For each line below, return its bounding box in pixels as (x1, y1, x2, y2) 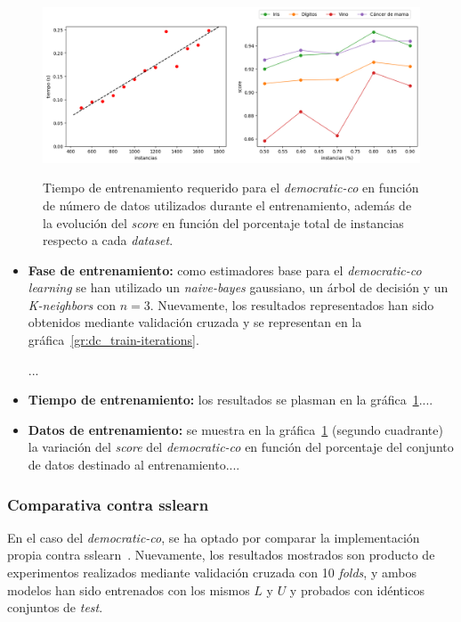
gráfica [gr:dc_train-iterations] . (28, 331, 199, 349)
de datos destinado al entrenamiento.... (28, 455, 240, 474)
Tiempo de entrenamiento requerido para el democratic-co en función (43, 178, 419, 197)
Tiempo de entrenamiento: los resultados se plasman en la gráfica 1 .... (28, 390, 433, 409)
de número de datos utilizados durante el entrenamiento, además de (43, 195, 412, 214)
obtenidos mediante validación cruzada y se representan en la (28, 313, 362, 331)
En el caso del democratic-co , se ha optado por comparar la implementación (7, 528, 420, 546)
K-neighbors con (28, 295, 116, 314)
